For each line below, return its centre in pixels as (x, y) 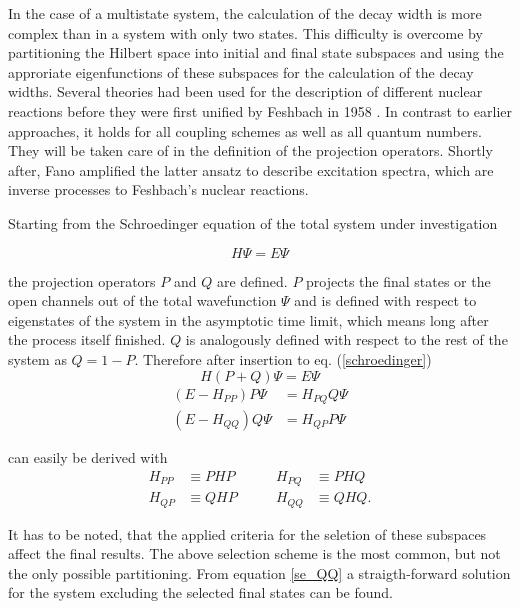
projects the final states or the (398, 280)
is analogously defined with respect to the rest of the (346, 339)
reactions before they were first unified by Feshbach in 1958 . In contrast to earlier (260, 110)
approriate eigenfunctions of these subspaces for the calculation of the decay (241, 71)
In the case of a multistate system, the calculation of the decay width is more (245, 13)
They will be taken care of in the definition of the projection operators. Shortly (250, 150)
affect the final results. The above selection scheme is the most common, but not (254, 553)
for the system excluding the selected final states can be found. (201, 592)
